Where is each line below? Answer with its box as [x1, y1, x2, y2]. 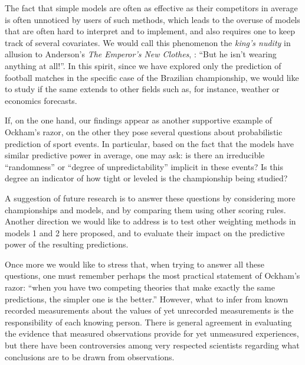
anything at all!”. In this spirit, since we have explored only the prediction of [5, 59, 281, 71]
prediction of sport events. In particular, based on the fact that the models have [5, 137, 294, 149]
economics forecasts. [5, 94, 77, 106]
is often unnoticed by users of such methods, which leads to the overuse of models [5, 13, 300, 25]
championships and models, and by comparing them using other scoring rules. [5, 203, 286, 216]
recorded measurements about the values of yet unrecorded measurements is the [5, 304, 294, 317]
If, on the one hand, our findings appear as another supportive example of [5, 114, 273, 126]
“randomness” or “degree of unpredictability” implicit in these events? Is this [5, 160, 283, 172]
